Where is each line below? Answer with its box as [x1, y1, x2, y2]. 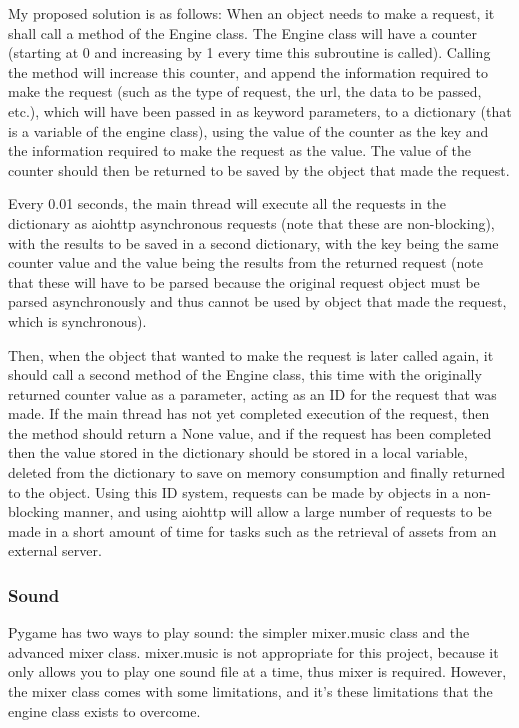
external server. [8, 540, 102, 561]
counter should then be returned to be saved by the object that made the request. [8, 159, 510, 180]
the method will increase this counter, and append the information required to [8, 61, 488, 82]
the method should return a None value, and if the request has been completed [8, 422, 492, 443]
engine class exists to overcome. [8, 700, 201, 721]
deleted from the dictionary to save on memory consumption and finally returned [8, 462, 505, 483]
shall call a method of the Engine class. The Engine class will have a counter [8, 22, 477, 43]
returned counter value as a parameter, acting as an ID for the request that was [8, 383, 497, 404]
